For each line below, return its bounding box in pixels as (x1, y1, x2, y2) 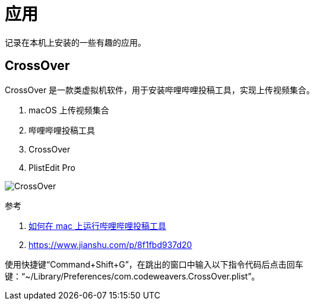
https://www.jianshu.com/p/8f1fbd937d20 (28, 239, 192, 250)
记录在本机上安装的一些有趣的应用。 (5, 37, 146, 47)
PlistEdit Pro (28, 162, 75, 173)
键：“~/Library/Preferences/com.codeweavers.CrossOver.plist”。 (5, 271, 260, 281)
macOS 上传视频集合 (28, 104, 109, 115)
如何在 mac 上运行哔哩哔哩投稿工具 (28, 220, 166, 231)
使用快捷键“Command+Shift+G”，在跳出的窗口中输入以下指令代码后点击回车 (5, 259, 303, 269)
